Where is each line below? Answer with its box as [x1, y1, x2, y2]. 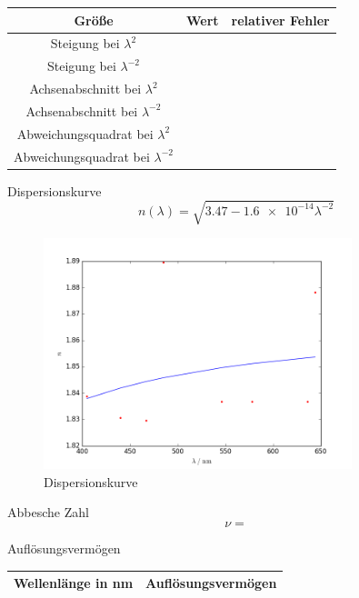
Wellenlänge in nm [14, 573, 134, 593]
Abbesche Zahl [7, 503, 89, 522]
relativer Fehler [231, 10, 330, 29]
